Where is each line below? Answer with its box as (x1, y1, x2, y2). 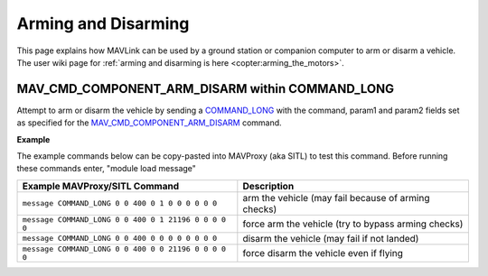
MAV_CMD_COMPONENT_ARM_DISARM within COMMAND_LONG (16, 81, 395, 97)
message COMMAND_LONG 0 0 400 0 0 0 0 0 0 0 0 (22, 234, 218, 244)
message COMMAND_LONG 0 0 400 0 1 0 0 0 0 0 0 (22, 198, 218, 208)
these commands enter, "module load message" (16, 163, 196, 174)
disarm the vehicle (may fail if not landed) (242, 232, 419, 244)
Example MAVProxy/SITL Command (22, 179, 180, 192)
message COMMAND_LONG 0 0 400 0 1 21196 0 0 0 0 (22, 215, 226, 225)
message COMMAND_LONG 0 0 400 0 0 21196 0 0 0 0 (22, 244, 226, 253)
